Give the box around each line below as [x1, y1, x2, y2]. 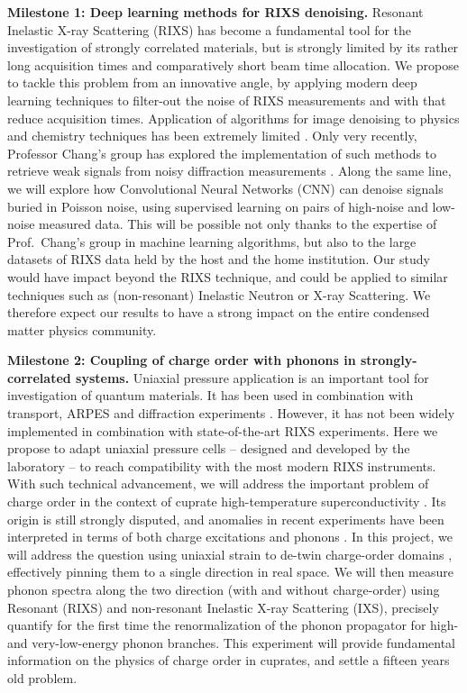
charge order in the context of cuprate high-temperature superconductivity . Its [7, 492, 446, 511]
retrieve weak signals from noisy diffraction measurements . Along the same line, [7, 161, 452, 180]
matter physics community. [7, 320, 157, 339]
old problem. [7, 668, 78, 687]
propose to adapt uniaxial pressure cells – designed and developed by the [7, 439, 410, 458]
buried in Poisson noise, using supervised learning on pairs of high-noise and [7, 196, 428, 215]
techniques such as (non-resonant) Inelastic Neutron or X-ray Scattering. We [7, 285, 431, 304]
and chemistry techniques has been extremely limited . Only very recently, [7, 126, 417, 145]
